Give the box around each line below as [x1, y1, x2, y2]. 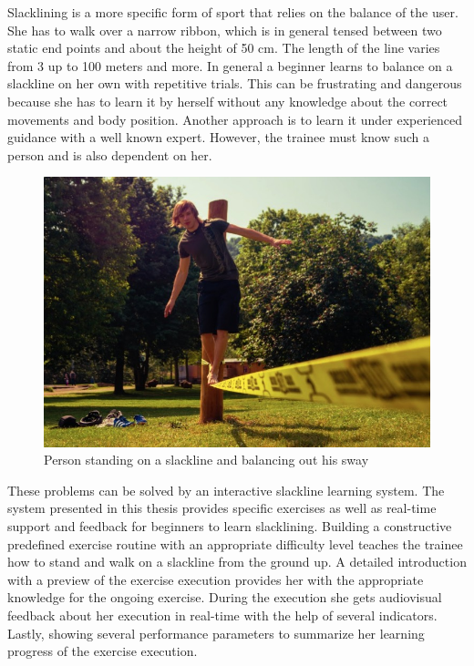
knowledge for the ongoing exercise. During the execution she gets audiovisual [7, 588, 442, 607]
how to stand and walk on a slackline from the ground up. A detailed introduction [7, 552, 467, 571]
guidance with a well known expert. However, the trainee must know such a [7, 128, 430, 147]
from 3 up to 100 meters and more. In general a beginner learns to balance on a [7, 56, 453, 75]
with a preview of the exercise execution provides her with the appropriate [7, 569, 424, 589]
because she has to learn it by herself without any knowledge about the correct [7, 91, 448, 110]
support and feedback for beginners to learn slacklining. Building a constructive [7, 517, 452, 536]
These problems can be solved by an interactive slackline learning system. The [7, 480, 445, 499]
